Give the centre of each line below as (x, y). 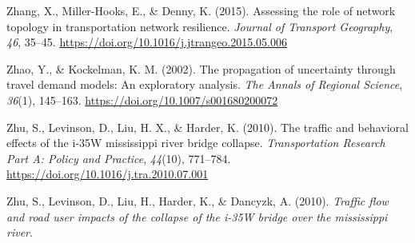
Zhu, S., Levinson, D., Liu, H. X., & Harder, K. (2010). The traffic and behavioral (207, 127)
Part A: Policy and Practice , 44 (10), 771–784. (119, 158)
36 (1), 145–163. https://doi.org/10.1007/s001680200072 (142, 100)
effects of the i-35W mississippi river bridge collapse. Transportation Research (196, 143)
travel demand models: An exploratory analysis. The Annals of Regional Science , (205, 84)
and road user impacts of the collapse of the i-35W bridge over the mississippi (197, 216)
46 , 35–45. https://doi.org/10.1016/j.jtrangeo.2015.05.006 (147, 42)
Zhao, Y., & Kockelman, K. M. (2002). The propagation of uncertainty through (201, 68)
